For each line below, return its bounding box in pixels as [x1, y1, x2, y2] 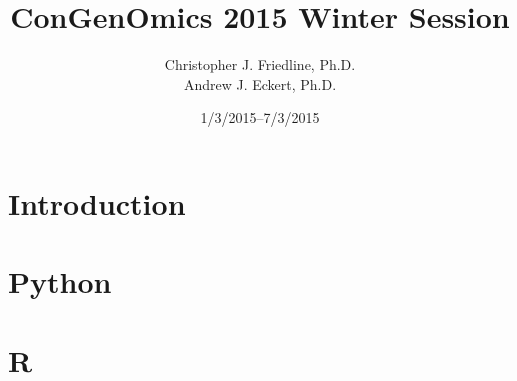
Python [8, 261, 112, 302]
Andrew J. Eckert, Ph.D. [183, 73, 337, 94]
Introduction [8, 182, 186, 223]
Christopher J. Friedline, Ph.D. [164, 54, 356, 75]
